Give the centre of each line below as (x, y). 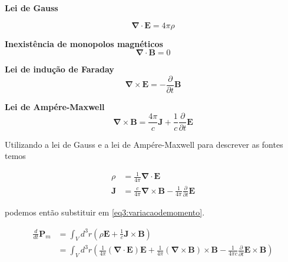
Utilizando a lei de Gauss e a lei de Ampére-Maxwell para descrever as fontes (144, 144)
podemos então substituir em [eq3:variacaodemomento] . (105, 212)
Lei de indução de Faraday (59, 69)
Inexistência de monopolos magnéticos (84, 43)
